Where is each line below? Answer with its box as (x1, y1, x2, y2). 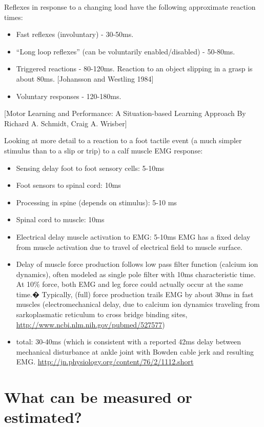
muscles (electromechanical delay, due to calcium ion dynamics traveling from (16, 299, 260, 309)
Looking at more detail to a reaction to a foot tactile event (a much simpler (4, 135, 242, 146)
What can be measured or (4, 386, 192, 407)
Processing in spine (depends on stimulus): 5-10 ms (16, 197, 177, 207)
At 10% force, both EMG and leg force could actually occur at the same (16, 279, 243, 289)
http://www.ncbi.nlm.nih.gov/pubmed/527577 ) (16, 319, 165, 329)
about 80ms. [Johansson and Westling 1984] (16, 73, 154, 84)
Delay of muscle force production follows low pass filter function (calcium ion (16, 259, 258, 269)
